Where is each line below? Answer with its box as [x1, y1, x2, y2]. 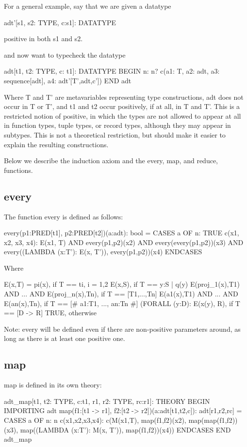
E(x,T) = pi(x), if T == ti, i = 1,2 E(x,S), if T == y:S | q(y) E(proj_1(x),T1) [4, 279, 240, 289]
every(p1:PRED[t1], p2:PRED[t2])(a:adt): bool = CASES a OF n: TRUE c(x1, [4, 228, 239, 238]
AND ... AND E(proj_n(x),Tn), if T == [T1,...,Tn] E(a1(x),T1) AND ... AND [4, 289, 238, 299]
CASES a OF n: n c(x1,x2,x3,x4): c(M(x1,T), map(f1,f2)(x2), [4, 415, 186, 425]
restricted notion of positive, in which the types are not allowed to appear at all [4, 110, 241, 121]
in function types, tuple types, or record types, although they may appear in [4, 120, 231, 130]
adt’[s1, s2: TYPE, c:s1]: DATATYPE [4, 17, 116, 27]
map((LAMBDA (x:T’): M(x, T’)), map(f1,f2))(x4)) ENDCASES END [20, 424, 231, 434]
